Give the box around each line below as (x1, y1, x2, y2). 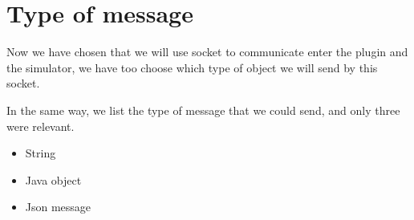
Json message (25, 198, 91, 215)
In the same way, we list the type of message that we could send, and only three (6, 101, 400, 118)
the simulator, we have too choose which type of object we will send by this (6, 59, 378, 75)
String (25, 145, 56, 161)
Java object (25, 171, 82, 188)
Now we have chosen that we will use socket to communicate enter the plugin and (6, 43, 408, 60)
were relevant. (6, 117, 75, 134)
